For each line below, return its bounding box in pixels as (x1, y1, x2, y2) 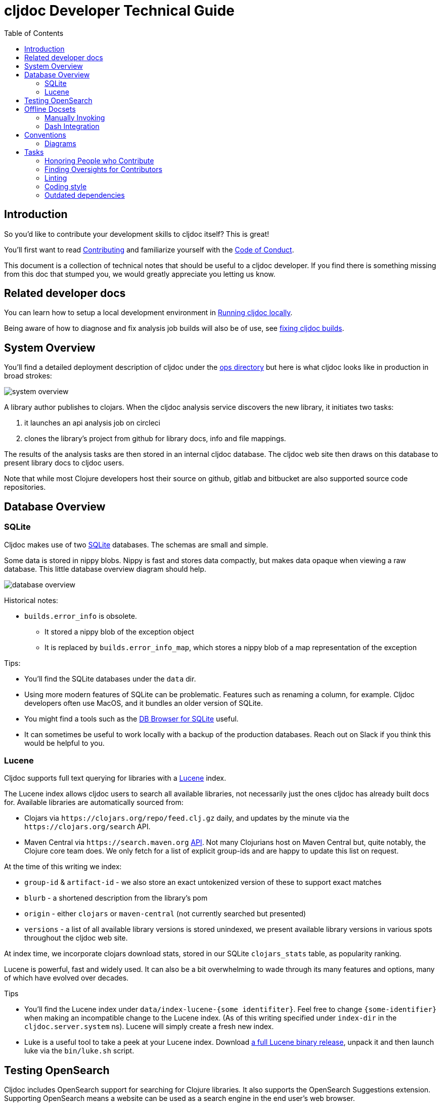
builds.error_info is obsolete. (24, 611, 137, 620)
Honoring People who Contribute (45, 156, 154, 165)
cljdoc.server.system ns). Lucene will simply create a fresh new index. (24, 1022, 274, 1031)
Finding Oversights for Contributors (45, 164, 162, 174)
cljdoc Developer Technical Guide (4, 2, 235, 19)
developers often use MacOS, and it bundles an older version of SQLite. (24, 698, 263, 707)
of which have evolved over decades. (4, 973, 129, 983)
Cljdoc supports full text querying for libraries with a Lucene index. (4, 774, 226, 783)
